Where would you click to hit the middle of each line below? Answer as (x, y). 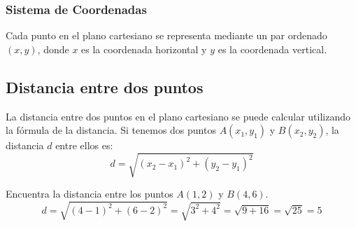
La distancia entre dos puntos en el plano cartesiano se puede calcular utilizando (178, 116)
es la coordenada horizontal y (144, 49)
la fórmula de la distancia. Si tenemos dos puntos (111, 130)
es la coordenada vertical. (272, 49)
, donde (53, 49)
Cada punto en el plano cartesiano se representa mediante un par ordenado (166, 35)
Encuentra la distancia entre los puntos (90, 194)
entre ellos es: (84, 145)
